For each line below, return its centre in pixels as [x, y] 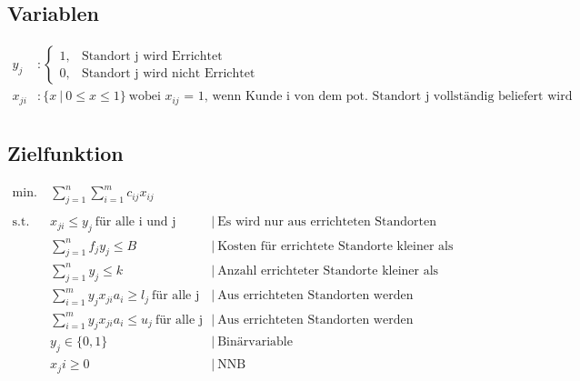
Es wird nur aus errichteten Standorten [327, 222]
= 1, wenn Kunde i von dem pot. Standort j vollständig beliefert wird [378, 97]
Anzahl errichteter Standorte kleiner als [328, 271]
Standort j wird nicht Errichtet [168, 73]
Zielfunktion [65, 153]
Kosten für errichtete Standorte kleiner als [335, 246]
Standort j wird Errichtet [152, 56]
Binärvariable [255, 342]
